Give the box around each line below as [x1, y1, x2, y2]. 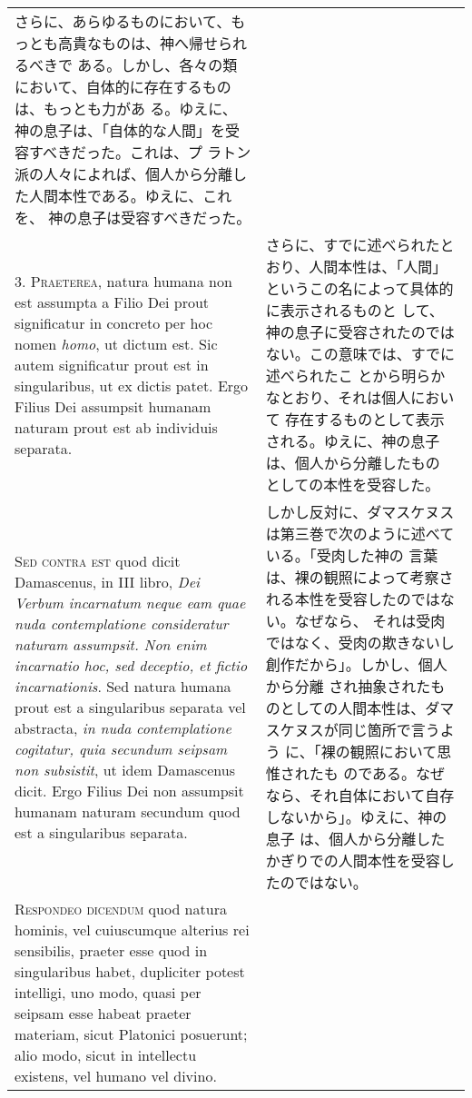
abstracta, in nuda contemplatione [15, 717, 231, 738]
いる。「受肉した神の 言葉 [265, 545, 438, 566]
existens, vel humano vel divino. [15, 1065, 217, 1086]
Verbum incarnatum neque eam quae [15, 592, 246, 613]
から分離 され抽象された [265, 676, 431, 697]
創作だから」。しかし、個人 [265, 654, 447, 675]
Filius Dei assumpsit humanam [15, 395, 211, 417]
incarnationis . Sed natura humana [15, 676, 231, 697]
